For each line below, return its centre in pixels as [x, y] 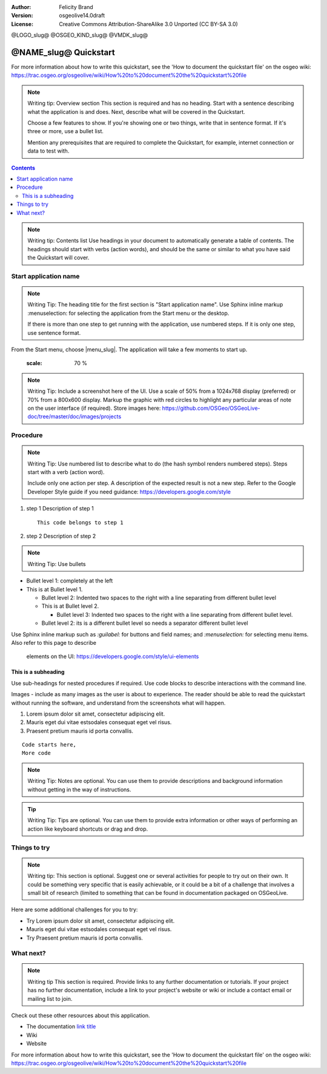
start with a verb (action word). [66, 472]
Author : [21, 7]
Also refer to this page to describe [54, 642]
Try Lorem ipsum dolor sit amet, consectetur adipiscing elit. [101, 921]
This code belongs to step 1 [80, 522]
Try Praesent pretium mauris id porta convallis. [85, 938]
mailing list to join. [50, 998]
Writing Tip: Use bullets [57, 564]
